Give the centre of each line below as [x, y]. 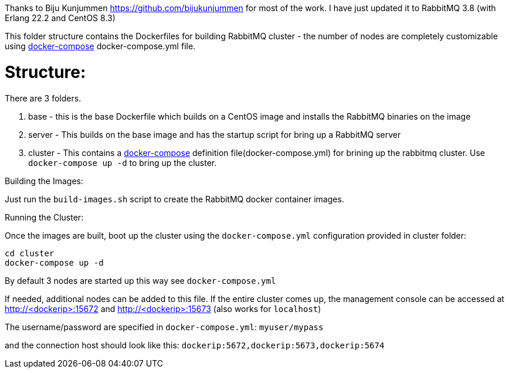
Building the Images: [44, 181]
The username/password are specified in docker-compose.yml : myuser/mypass [164, 327]
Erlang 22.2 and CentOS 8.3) [60, 18]
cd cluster [30, 253]
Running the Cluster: [44, 217]
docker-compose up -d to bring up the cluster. [123, 162]
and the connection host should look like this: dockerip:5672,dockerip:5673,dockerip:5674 [195, 345]
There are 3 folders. [43, 98]
